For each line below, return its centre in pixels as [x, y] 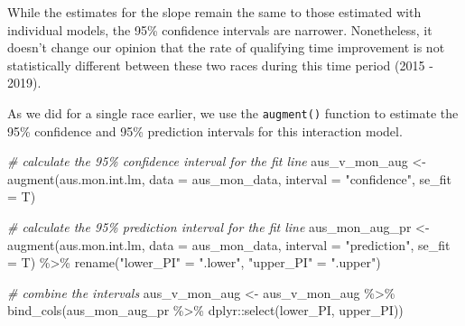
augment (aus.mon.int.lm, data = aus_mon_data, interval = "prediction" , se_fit [229, 244]
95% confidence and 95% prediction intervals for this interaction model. [205, 130]
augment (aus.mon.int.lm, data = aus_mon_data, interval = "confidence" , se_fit [229, 178]
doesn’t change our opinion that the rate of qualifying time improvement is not [226, 47]
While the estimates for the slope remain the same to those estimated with [214, 12]
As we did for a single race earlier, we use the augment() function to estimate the [233, 112]
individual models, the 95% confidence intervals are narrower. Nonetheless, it [220, 29]
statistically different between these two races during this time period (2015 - [220, 65]
